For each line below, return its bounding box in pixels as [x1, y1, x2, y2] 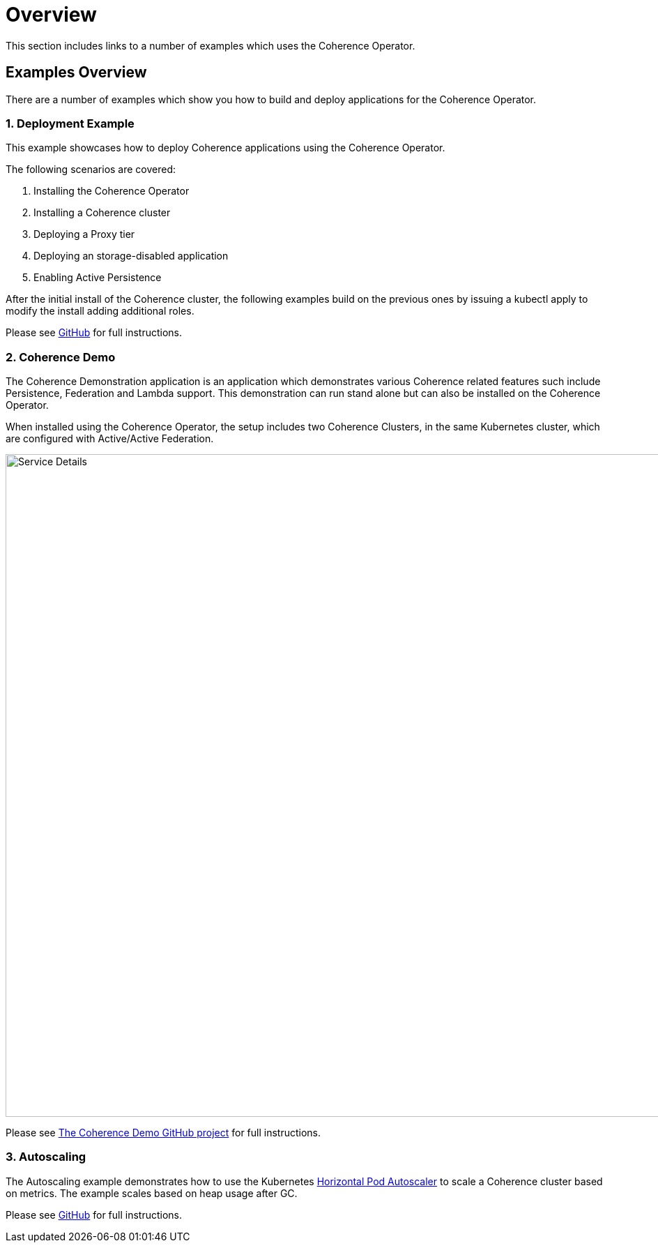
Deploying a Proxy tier [33, 228, 135, 241]
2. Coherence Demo [6, 349, 116, 364]
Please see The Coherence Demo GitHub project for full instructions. [6, 1127, 321, 1139]
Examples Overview [6, 63, 147, 82]
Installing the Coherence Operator [33, 185, 190, 197]
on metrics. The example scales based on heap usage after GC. [6, 1187, 298, 1199]
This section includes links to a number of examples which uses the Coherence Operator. [6, 39, 415, 52]
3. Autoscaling [6, 1150, 86, 1164]
